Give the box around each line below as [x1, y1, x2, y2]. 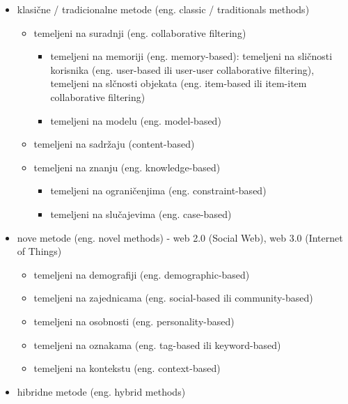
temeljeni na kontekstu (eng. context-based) [33, 361, 221, 375]
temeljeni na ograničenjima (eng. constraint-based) [50, 183, 267, 198]
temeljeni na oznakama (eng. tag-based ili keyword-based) [33, 337, 281, 352]
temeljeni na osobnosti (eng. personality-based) [33, 313, 235, 328]
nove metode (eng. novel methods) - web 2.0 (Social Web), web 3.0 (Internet [17, 230, 343, 244]
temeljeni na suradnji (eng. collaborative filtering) [33, 25, 246, 40]
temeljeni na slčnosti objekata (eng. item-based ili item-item [50, 76, 307, 91]
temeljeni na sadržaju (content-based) [33, 137, 195, 151]
